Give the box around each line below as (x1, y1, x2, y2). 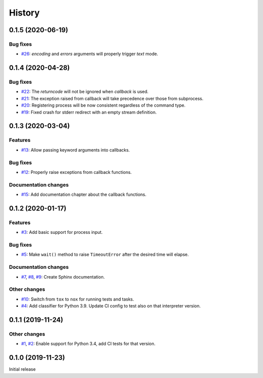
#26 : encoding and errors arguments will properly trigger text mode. (21, 51, 158, 57)
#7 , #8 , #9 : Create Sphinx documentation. (21, 274, 105, 280)
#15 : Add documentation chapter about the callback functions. (21, 191, 147, 197)
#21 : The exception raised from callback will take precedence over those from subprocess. (21, 95, 204, 101)
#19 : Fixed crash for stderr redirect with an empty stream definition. (21, 109, 157, 115)
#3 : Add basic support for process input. (21, 229, 103, 235)
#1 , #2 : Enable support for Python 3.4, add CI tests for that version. (21, 341, 156, 347)
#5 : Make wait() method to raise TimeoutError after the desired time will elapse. (21, 251, 189, 258)
